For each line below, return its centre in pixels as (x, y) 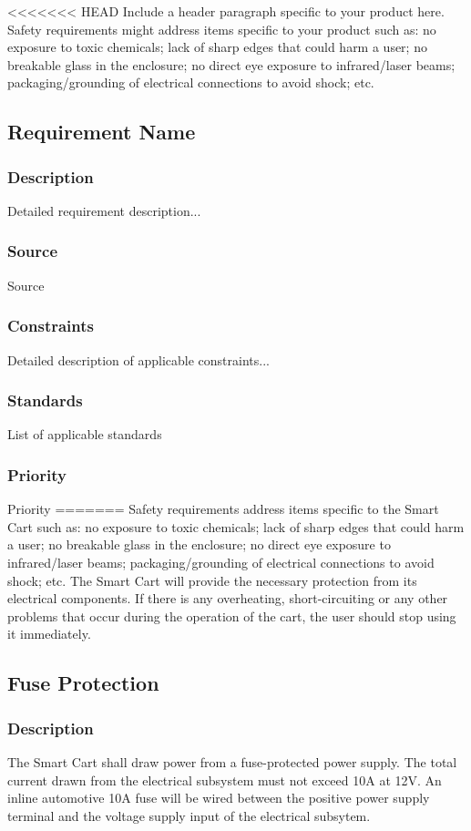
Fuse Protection (83, 683)
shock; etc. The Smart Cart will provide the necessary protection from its (212, 580)
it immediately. (49, 634)
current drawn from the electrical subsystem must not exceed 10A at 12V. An (225, 780)
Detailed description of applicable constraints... (138, 359)
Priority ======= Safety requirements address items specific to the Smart (223, 509)
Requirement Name (102, 132)
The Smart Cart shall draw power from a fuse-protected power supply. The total (232, 761)
